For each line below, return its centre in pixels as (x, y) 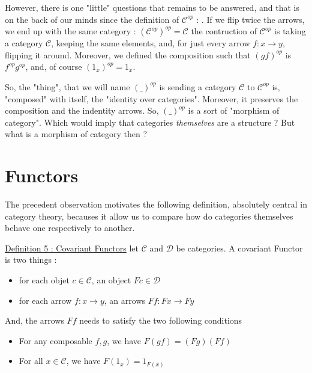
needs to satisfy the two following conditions (161, 320)
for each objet (44, 280)
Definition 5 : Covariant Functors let (72, 248)
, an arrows (125, 300)
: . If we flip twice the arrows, (250, 19)
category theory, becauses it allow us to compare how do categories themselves (149, 216)
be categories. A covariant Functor (239, 248)
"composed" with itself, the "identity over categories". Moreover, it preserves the (151, 98)
